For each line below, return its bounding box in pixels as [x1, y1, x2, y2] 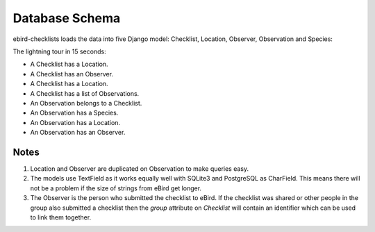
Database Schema [12, 10, 121, 26]
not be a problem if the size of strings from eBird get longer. [30, 184, 201, 192]
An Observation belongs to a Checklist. [30, 99, 142, 107]
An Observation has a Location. [30, 118, 121, 126]
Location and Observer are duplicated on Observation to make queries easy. [30, 164, 249, 173]
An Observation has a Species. [30, 108, 119, 117]
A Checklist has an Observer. [30, 69, 114, 78]
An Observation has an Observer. [30, 129, 126, 137]
